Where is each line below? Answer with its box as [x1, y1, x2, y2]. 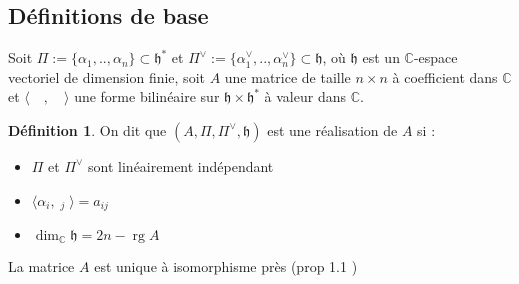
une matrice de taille [224, 66, 351, 87]
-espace [413, 47, 458, 68]
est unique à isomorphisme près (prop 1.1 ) [94, 256, 358, 277]
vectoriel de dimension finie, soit [8, 66, 205, 87]
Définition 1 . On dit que [8, 119, 167, 140]
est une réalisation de [267, 119, 398, 140]
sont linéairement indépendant [88, 155, 274, 176]
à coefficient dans [392, 66, 498, 87]
